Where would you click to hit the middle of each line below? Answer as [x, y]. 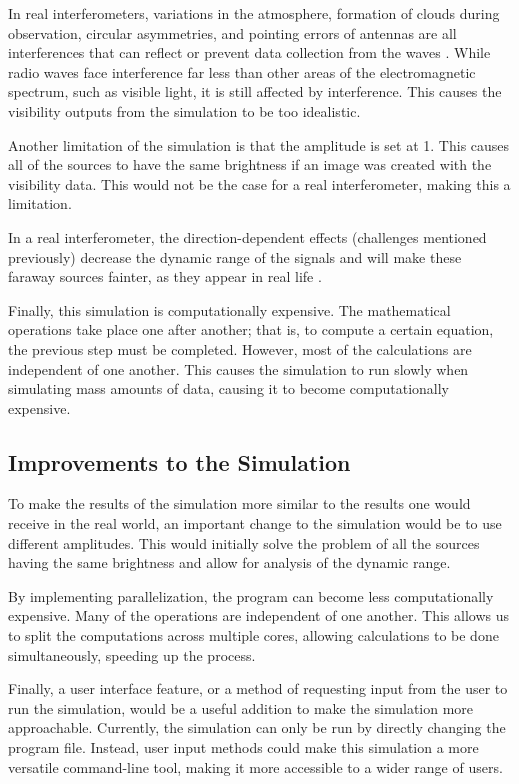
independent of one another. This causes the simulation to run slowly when [238, 368]
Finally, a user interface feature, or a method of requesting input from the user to [258, 688]
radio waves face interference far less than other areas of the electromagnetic [242, 71]
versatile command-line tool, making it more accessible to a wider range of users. [255, 766]
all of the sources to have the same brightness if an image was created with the [250, 164]
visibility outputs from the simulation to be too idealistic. [184, 110]
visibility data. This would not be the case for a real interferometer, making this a [259, 183]
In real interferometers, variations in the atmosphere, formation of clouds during [254, 13]
